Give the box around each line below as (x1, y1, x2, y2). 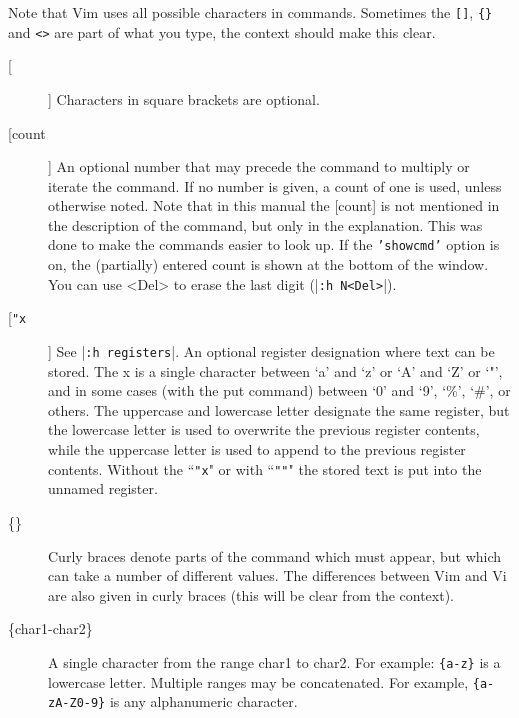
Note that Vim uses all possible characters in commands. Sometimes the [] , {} (8, 2, 493, 22)
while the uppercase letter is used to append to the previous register (48, 439, 466, 460)
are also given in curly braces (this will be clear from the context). (48, 584, 455, 605)
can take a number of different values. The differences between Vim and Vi (48, 565, 507, 586)
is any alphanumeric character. (109, 691, 298, 712)
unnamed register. (48, 478, 158, 499)
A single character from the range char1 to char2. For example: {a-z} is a (48, 651, 501, 672)
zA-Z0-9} (48, 696, 106, 711)
